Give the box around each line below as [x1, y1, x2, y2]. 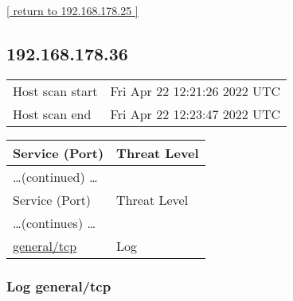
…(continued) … [13, 167, 98, 186]
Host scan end [13, 104, 92, 123]
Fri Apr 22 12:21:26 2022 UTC [110, 81, 281, 100]
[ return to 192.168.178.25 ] [6, 2, 139, 18]
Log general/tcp [6, 276, 111, 295]
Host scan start [13, 81, 98, 100]
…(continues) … [13, 213, 96, 232]
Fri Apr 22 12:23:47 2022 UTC [110, 104, 281, 123]
